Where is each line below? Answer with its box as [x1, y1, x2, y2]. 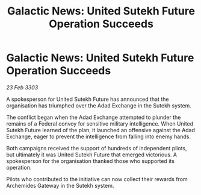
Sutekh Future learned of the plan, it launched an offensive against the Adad [6, 126, 196, 133]
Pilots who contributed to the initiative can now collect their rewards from [6, 175, 188, 182]
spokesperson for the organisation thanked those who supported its [6, 157, 175, 164]
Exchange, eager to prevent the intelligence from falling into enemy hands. [6, 133, 191, 140]
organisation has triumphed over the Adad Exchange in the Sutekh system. [6, 101, 191, 109]
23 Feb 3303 [6, 83, 39, 91]
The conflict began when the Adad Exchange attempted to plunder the [6, 113, 181, 121]
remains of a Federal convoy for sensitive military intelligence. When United [6, 120, 194, 127]
